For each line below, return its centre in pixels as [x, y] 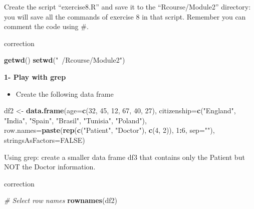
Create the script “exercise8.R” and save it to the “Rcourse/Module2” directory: [128, 7]
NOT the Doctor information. [50, 167]
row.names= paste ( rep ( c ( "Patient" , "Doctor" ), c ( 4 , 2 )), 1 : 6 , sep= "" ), [109, 130]
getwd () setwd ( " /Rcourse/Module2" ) [65, 60]
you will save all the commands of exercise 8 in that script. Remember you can [125, 16]
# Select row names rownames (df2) [61, 200]
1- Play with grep [35, 76]
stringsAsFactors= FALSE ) [45, 140]
